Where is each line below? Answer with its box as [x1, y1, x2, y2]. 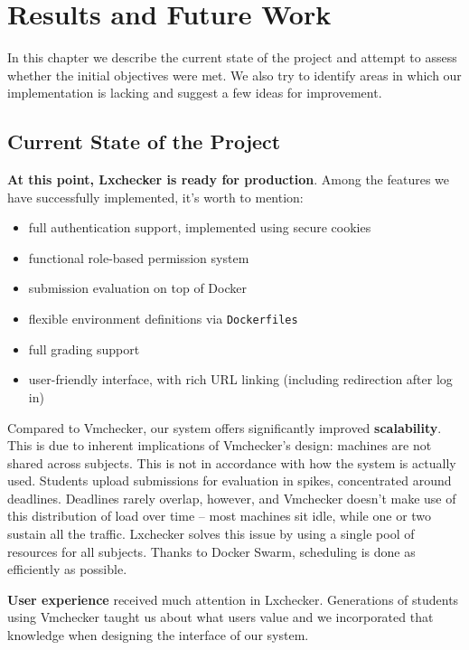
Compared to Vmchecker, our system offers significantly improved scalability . [7, 418, 442, 437]
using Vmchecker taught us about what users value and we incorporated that [7, 608, 434, 626]
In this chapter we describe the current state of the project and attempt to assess [7, 48, 457, 67]
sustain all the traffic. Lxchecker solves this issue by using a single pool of [7, 524, 415, 543]
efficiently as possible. [7, 560, 127, 579]
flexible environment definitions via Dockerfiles [28, 309, 298, 328]
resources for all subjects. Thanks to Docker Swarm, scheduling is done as [7, 542, 416, 561]
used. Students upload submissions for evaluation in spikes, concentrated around [7, 471, 452, 490]
